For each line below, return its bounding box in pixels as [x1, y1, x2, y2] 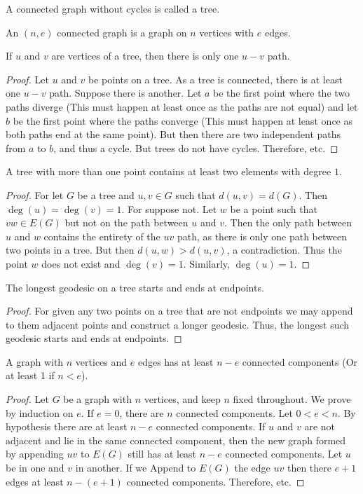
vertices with [199, 25, 254, 39]
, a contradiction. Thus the [226, 242, 342, 257]
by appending [6, 446, 64, 461]
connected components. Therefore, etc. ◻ [126, 474, 305, 488]
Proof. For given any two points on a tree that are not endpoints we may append [6, 303, 353, 318]
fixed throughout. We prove [233, 392, 351, 406]
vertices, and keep [144, 392, 221, 406]
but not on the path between [64, 215, 189, 230]
